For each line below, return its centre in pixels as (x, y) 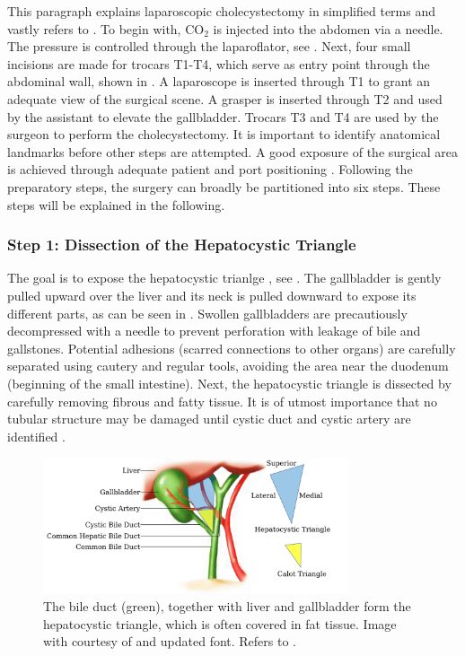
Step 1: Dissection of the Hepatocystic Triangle (182, 245)
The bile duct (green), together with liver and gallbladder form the (227, 605)
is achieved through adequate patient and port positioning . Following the (210, 169)
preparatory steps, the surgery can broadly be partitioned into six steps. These (224, 186)
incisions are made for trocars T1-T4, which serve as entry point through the (219, 63)
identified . (36, 436)
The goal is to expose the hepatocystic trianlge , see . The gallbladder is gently (224, 278)
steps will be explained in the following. (116, 204)
